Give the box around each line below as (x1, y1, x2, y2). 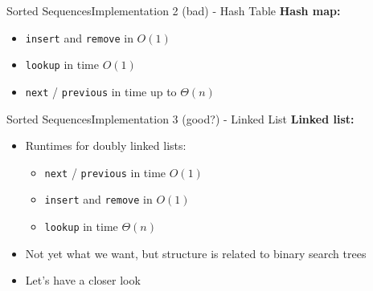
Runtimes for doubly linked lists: (25, 137, 186, 154)
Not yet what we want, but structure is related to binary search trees (25, 245, 367, 261)
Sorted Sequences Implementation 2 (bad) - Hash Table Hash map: (6, 2, 341, 18)
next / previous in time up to (25, 83, 177, 99)
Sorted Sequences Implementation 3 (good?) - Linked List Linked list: (6, 110, 355, 127)
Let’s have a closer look (25, 272, 141, 289)
